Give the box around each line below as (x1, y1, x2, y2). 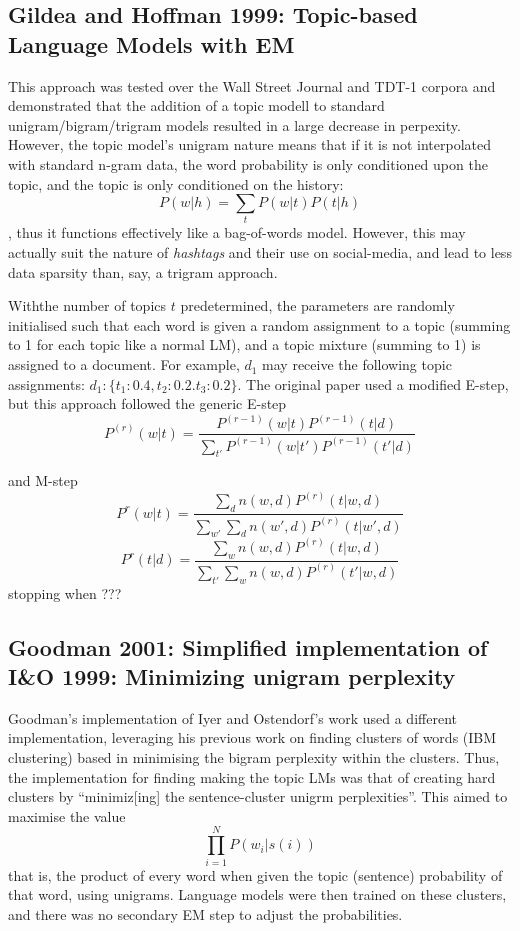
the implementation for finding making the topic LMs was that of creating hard (8, 766, 496, 787)
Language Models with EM (8, 28, 295, 59)
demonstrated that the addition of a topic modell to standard (8, 95, 385, 116)
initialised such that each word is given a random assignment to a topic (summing (8, 314, 511, 335)
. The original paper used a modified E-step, (237, 373, 509, 394)
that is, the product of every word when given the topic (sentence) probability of (8, 864, 503, 885)
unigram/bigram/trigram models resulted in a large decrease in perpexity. (8, 114, 461, 135)
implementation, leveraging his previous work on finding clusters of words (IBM (8, 727, 497, 748)
